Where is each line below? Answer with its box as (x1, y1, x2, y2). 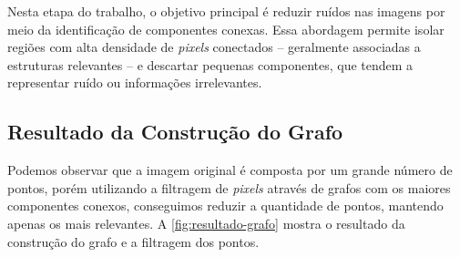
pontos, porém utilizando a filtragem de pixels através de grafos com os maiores (7, 178, 451, 197)
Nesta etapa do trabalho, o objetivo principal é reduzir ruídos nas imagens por (7, 2, 445, 20)
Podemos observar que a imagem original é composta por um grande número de (7, 160, 453, 180)
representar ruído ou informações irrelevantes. (7, 73, 262, 92)
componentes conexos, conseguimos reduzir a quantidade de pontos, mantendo (7, 196, 444, 215)
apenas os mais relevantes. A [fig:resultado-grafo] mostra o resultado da (7, 213, 405, 232)
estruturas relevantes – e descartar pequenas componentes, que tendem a (7, 55, 414, 74)
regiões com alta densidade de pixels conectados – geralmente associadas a (7, 37, 421, 57)
